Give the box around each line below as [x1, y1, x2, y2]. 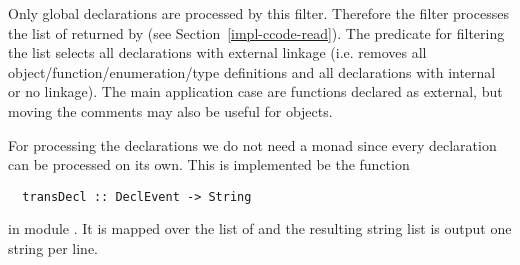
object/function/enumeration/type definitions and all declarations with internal [8, 61, 496, 82]
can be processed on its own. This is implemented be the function [8, 154, 410, 175]
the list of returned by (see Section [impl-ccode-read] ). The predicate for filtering [8, 22, 505, 43]
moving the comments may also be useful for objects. [8, 100, 333, 121]
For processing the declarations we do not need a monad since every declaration [8, 134, 497, 155]
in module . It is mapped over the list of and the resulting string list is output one [8, 218, 512, 239]
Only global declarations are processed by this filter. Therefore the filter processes [8, 3, 509, 23]
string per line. [8, 238, 99, 258]
